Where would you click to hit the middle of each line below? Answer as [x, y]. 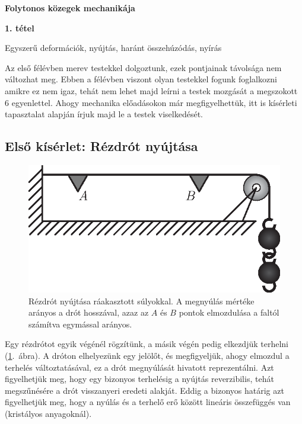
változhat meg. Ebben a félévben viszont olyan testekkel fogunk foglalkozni [141, 79]
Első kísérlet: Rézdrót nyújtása [101, 146]
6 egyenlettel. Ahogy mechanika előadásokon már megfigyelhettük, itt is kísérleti [151, 102]
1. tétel [20, 28]
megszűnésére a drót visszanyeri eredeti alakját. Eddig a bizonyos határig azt [144, 390]
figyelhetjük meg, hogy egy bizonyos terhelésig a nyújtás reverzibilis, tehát [139, 379]
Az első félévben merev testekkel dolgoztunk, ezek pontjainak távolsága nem [143, 67]
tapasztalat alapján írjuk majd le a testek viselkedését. [104, 114]
